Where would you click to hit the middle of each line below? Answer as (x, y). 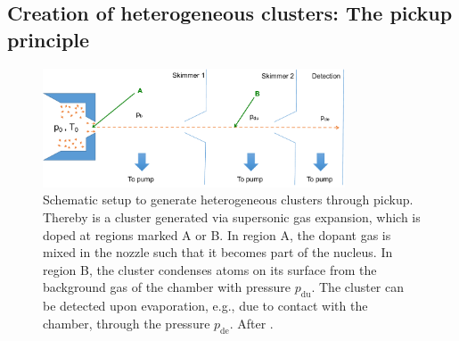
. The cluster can (357, 287)
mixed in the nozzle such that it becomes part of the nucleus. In (218, 252)
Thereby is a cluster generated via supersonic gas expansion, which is (232, 217)
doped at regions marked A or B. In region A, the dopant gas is (217, 234)
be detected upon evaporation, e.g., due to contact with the (205, 306)
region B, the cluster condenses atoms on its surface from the (210, 269)
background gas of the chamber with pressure (167, 287)
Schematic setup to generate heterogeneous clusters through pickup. (228, 200)
